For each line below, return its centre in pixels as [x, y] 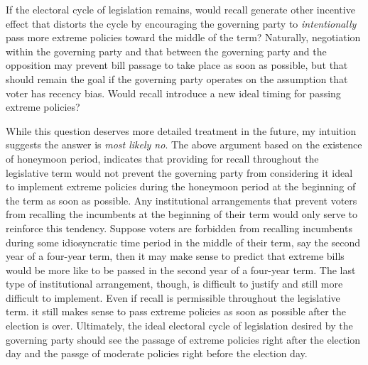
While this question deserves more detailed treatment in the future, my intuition [181, 130]
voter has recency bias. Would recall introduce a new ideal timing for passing [173, 93]
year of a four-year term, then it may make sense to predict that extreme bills [175, 256]
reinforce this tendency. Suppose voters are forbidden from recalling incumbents [179, 228]
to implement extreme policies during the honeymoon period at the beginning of [181, 186]
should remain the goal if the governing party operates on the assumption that [177, 78]
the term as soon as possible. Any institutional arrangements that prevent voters [182, 200]
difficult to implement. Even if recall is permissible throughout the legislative [173, 297]
